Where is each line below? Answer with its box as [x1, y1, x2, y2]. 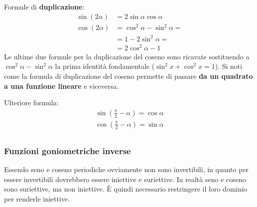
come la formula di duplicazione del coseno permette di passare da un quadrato [4, 70, 253, 81]
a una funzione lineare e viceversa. [4, 80, 119, 91]
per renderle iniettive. [4, 193, 70, 204]
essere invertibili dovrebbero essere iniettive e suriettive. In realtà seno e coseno [4, 174, 246, 184]
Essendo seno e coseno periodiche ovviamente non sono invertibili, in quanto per [4, 164, 249, 175]
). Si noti [215, 61, 243, 71]
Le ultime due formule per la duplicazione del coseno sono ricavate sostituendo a [4, 51, 250, 61]
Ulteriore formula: [4, 97, 59, 108]
